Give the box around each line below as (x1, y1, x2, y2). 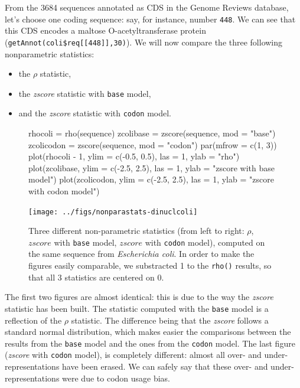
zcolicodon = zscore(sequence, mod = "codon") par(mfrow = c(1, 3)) (28, 138, 277, 151)
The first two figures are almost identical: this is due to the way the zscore (5, 291, 273, 303)
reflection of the (5, 314, 62, 326)
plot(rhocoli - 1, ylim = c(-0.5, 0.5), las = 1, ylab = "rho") (28, 150, 240, 162)
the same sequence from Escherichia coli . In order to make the (28, 247, 255, 260)
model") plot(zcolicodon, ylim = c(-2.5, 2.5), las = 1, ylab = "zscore (28, 173, 274, 185)
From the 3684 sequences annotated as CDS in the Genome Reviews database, (5, 1, 289, 13)
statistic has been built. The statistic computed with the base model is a (5, 302, 269, 314)
